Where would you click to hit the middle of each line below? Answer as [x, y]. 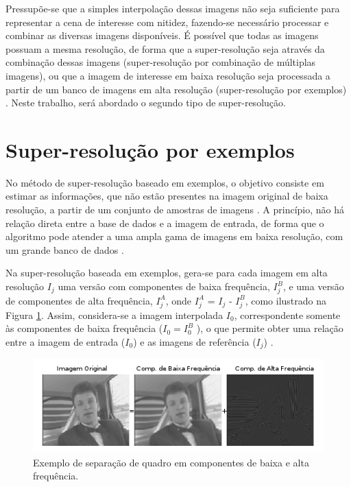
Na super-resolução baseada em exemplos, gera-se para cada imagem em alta [167, 273]
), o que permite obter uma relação [270, 328]
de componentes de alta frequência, [79, 300]
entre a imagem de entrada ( [65, 341]
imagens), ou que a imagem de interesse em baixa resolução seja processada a [168, 75]
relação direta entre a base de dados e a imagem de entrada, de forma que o [165, 223]
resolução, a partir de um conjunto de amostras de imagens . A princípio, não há [175, 210]
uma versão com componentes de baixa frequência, [164, 286]
